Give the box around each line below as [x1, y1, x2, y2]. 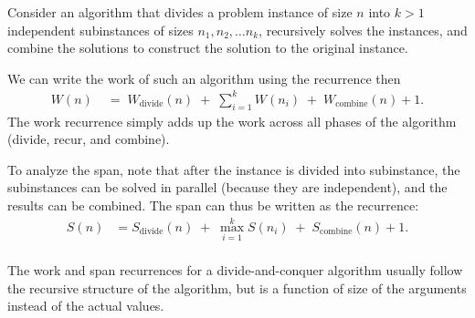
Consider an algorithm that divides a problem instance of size [7, 3, 353, 21]
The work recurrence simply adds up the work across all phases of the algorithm [7, 111, 457, 130]
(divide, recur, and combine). [7, 129, 170, 149]
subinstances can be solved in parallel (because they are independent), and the [7, 178, 448, 197]
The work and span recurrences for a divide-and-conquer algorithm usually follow [7, 261, 463, 280]
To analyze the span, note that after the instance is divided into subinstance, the [7, 159, 460, 179]
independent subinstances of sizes [7, 20, 194, 39]
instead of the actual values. [7, 296, 164, 315]
